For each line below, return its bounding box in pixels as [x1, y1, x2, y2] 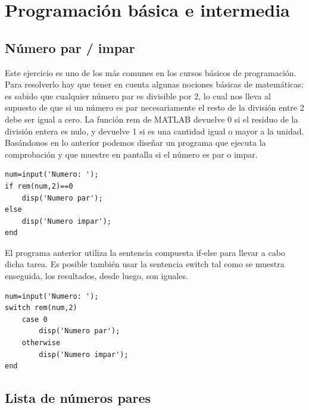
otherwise [21, 339, 61, 348]
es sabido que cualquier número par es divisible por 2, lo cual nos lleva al [5, 89, 271, 102]
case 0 [21, 315, 48, 324]
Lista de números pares [5, 389, 151, 407]
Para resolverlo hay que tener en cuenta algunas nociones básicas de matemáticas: [5, 78, 304, 90]
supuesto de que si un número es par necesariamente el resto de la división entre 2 [5, 101, 304, 114]
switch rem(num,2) [5, 303, 77, 312]
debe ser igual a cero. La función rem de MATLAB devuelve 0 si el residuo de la [5, 112, 298, 125]
